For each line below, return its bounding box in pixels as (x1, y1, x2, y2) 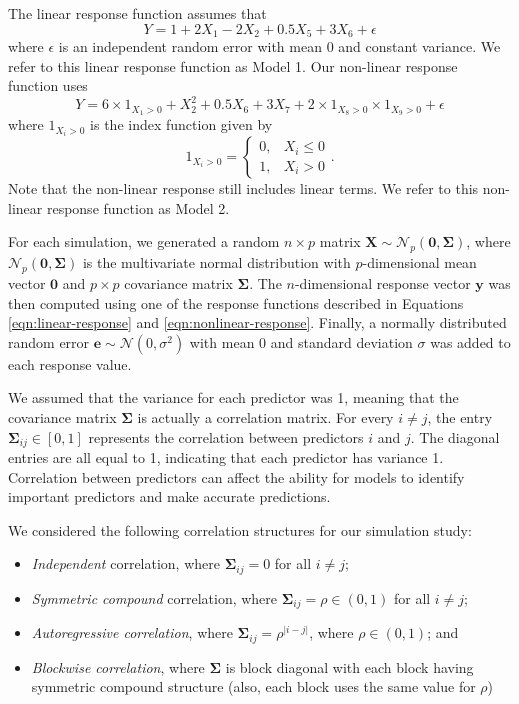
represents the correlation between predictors (88, 426, 364, 447)
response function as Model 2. (46, 197, 230, 218)
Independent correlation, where (31, 553, 220, 574)
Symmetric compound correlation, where (31, 587, 278, 608)
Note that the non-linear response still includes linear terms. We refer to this (8, 178, 479, 199)
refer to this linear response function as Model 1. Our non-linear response (8, 55, 458, 76)
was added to (430, 331, 511, 352)
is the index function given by (90, 114, 273, 135)
